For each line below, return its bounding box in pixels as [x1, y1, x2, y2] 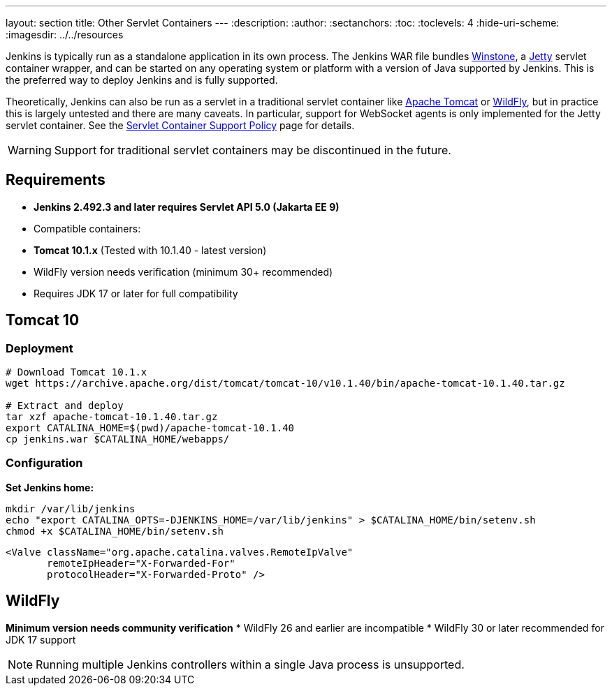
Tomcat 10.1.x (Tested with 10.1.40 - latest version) [34, 244, 267, 256]
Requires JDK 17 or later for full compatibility [34, 287, 238, 299]
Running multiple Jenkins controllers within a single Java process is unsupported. [36, 657, 465, 671]
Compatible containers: [34, 222, 141, 235]
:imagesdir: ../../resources [6, 29, 124, 40]
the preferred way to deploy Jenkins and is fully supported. [6, 74, 278, 86]
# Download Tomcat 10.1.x [6, 366, 147, 378]
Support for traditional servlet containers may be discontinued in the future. [54, 143, 451, 157]
